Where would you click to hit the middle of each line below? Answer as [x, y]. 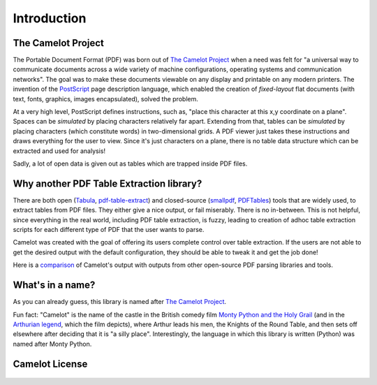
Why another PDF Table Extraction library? [108, 183]
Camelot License [50, 364]
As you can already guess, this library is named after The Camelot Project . [120, 302]
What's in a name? [54, 285]
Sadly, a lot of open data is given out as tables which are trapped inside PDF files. [130, 164]
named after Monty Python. [52, 344]
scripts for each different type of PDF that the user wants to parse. [109, 230]
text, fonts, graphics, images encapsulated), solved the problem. [105, 99]
